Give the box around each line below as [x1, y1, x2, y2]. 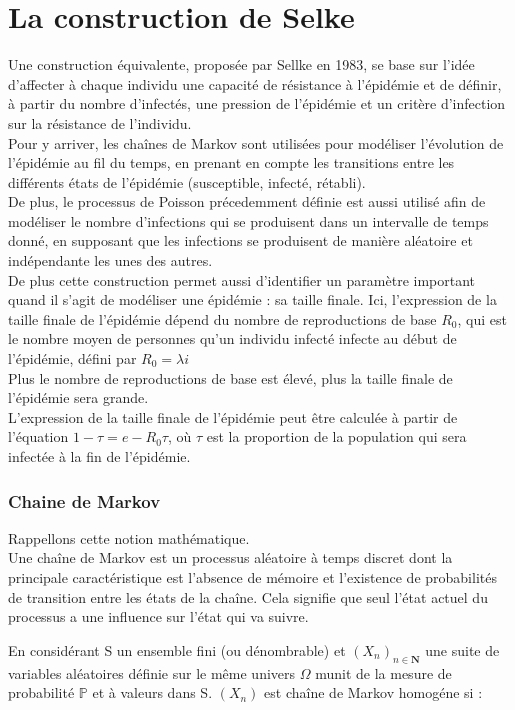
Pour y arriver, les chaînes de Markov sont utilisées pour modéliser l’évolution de [8, 132, 504, 153]
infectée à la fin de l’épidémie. [8, 446, 191, 466]
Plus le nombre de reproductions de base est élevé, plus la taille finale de [8, 367, 453, 388]
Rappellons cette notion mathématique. [8, 527, 250, 548]
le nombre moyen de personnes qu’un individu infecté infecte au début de [8, 328, 457, 349]
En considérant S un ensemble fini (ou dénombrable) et [8, 639, 346, 660]
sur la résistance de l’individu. [8, 112, 192, 133]
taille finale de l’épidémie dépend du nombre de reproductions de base [8, 308, 437, 329]
